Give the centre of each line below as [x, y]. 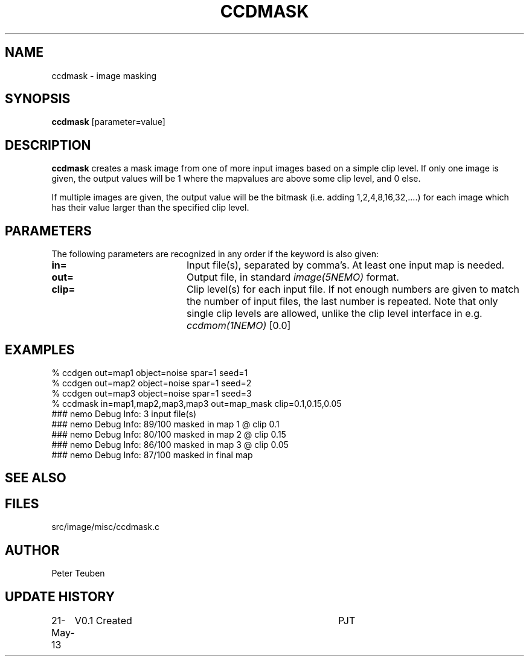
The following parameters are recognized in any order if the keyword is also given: [215, 254]
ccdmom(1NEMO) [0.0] [239, 326]
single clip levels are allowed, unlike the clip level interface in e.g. [334, 314]
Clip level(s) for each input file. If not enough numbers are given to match [353, 289]
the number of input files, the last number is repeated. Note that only [342, 302]
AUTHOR [32, 550]
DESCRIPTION [48, 145]
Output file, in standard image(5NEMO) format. [293, 277]
